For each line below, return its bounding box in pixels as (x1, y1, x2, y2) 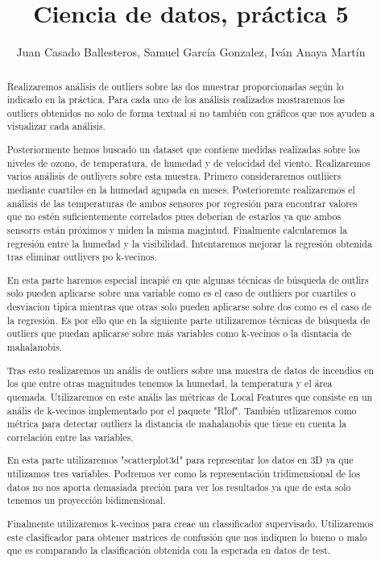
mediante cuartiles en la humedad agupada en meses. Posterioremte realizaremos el (6, 183, 355, 196)
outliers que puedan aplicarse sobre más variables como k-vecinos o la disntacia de (6, 327, 352, 340)
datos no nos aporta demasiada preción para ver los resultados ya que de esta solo (6, 480, 351, 493)
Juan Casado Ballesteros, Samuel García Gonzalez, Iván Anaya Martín (16, 44, 366, 60)
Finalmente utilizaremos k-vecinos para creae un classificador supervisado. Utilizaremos (6, 517, 374, 530)
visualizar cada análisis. (6, 119, 106, 133)
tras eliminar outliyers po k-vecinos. (6, 250, 157, 264)
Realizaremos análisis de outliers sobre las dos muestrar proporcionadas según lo (6, 79, 344, 93)
